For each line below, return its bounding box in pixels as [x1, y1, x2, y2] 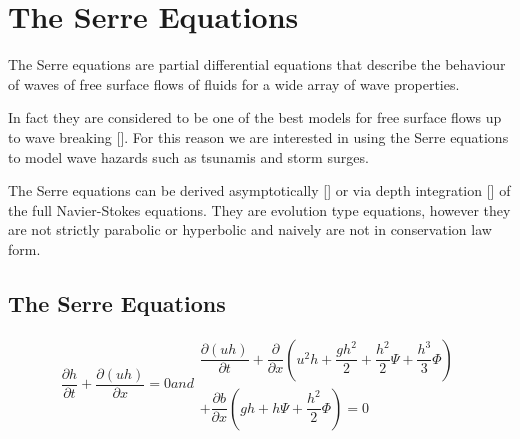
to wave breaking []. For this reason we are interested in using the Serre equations [8, 126, 509, 147]
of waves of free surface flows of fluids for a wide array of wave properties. [8, 73, 460, 94]
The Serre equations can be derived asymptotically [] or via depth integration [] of [8, 180, 511, 201]
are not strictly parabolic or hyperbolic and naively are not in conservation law [8, 219, 492, 240]
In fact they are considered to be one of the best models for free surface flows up [8, 107, 502, 128]
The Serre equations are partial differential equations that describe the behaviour [8, 54, 506, 75]
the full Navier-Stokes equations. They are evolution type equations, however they [8, 199, 511, 220]
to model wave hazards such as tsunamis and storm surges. [8, 146, 369, 167]
